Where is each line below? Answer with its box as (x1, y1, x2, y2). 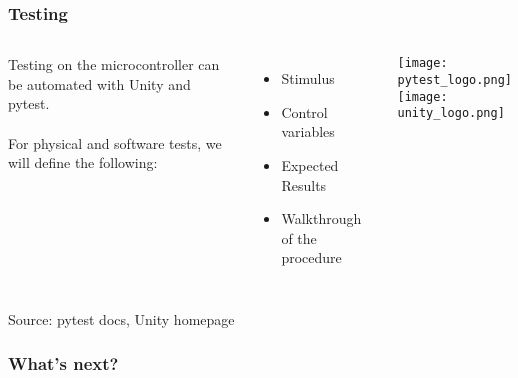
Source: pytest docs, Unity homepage (8, 308, 235, 329)
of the (281, 227, 317, 248)
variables (281, 121, 335, 142)
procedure (281, 247, 342, 268)
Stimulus (281, 68, 335, 89)
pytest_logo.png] (397, 72, 513, 87)
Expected (281, 155, 339, 175)
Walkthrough (281, 208, 362, 229)
